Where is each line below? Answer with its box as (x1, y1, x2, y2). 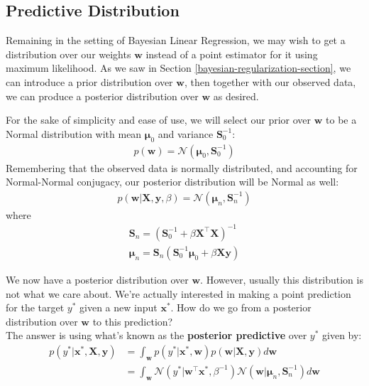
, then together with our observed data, (184, 74, 356, 89)
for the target (6, 300, 65, 315)
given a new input (79, 300, 158, 315)
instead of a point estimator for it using (145, 46, 318, 61)
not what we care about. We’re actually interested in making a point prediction (6, 286, 351, 301)
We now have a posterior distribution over (6, 272, 189, 286)
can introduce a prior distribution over (6, 74, 173, 89)
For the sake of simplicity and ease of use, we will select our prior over (6, 112, 312, 127)
